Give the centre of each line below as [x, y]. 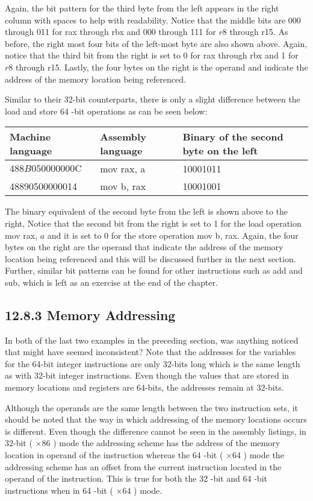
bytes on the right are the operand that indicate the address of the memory [144, 247]
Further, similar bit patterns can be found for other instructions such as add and [154, 270]
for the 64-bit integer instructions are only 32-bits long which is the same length [153, 363]
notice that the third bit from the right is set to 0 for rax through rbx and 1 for [152, 55]
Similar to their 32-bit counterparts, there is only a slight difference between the [153, 99]
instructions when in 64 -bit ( [59, 490]
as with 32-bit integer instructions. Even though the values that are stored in [147, 375]
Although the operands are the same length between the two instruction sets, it [151, 407]
